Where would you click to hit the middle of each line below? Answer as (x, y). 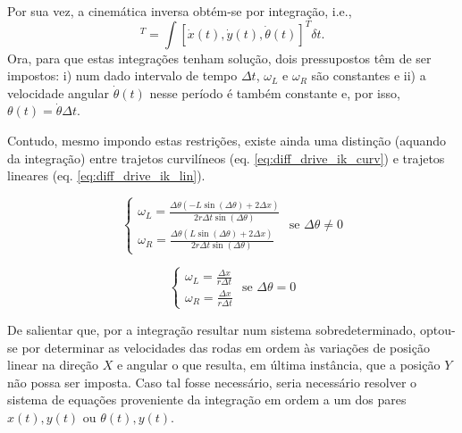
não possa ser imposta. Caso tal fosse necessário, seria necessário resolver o (212, 382)
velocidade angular (59, 92)
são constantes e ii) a (369, 75)
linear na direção (53, 365)
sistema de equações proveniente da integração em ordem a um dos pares (207, 400)
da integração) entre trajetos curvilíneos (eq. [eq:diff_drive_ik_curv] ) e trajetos (226, 158)
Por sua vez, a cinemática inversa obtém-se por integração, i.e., (180, 11)
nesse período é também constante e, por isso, (275, 92)
